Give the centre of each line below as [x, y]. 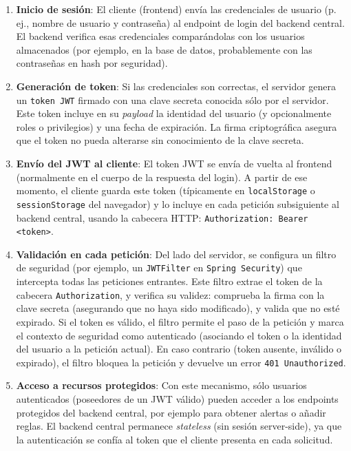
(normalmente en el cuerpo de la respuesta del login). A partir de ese [162, 177]
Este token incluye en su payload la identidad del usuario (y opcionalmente [174, 113]
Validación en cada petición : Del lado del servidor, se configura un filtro [176, 254]
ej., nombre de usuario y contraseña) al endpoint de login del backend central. [180, 22]
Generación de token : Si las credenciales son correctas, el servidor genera [176, 86]
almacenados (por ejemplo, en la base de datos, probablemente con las [164, 49]
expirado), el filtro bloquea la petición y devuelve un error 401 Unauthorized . [181, 362]
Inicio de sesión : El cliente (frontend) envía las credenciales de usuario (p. [176, 9]
